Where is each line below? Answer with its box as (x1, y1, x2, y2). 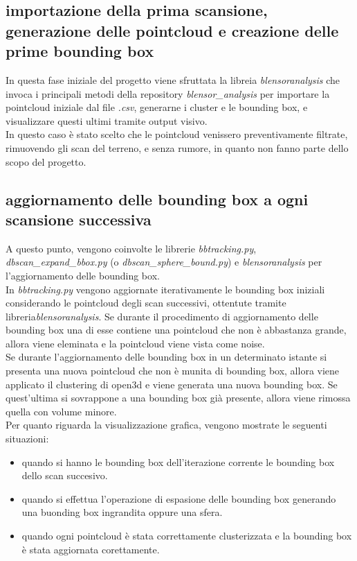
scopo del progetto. (6, 154, 86, 169)
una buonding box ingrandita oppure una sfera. (21, 505, 223, 519)
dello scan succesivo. (21, 468, 108, 483)
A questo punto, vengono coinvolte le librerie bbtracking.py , (6, 241, 257, 255)
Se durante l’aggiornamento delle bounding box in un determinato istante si (6, 349, 327, 364)
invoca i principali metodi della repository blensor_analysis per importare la (6, 86, 330, 101)
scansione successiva (6, 208, 152, 230)
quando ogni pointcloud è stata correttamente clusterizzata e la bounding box (21, 528, 352, 543)
